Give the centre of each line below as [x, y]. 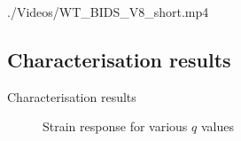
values [217, 126]
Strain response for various [115, 126]
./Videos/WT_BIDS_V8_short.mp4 [108, 12]
